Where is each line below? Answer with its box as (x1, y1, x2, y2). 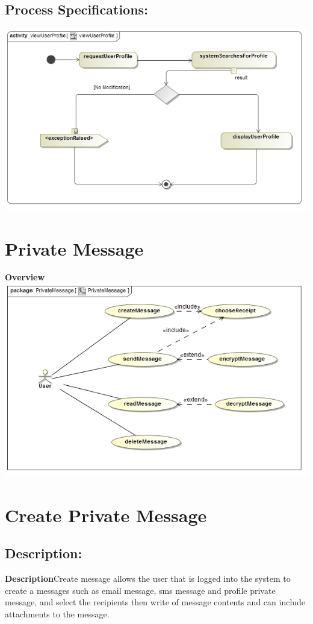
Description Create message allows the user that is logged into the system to (5, 572, 291, 585)
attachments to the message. (5, 608, 110, 620)
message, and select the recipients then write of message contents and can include (5, 596, 306, 608)
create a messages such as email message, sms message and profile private (5, 584, 276, 596)
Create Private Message (5, 502, 207, 527)
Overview (5, 271, 45, 283)
